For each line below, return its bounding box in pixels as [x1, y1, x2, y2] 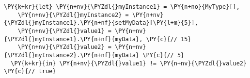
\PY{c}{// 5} [142, 51, 185, 59]
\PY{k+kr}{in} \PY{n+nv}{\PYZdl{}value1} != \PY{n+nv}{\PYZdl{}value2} [11, 60, 247, 67]
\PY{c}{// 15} [146, 35, 191, 43]
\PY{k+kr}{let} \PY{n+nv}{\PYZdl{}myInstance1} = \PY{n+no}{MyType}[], [4, 3, 240, 10]
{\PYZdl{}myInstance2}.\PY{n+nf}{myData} [4, 51, 140, 59]
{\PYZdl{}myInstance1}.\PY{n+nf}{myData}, [4, 35, 143, 43]
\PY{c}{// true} [4, 68, 56, 75]
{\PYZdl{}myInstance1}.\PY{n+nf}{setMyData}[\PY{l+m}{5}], [4, 19, 198, 27]
